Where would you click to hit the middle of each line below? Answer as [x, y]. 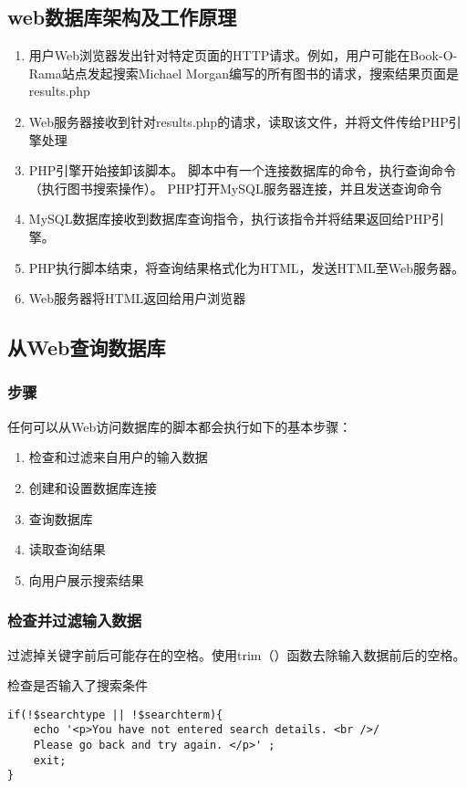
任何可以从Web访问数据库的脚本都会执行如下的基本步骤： [180, 426]
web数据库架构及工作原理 [122, 17]
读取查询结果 [67, 549]
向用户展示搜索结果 [86, 579]
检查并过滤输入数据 [75, 620]
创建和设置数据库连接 [93, 487]
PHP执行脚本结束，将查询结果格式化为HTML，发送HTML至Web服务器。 [246, 267]
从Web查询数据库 [87, 347]
